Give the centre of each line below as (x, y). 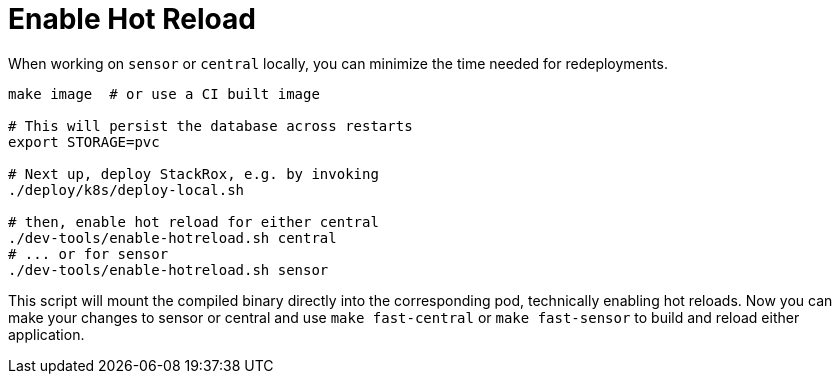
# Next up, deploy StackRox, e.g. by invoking (193, 173)
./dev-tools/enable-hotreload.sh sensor (168, 269)
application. (46, 334)
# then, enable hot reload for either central (193, 221)
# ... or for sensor (88, 253)
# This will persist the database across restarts (210, 125)
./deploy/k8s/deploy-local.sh (126, 189)
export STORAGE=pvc (84, 141)
